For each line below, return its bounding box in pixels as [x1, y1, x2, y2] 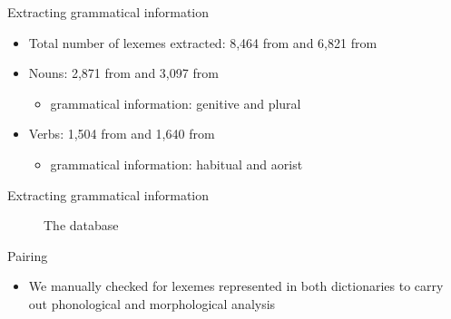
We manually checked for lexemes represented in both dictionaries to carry [28, 276, 444, 295]
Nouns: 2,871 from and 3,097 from [28, 63, 219, 82]
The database [44, 216, 119, 235]
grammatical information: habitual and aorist [50, 154, 303, 173]
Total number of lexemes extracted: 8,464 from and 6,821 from [28, 33, 377, 52]
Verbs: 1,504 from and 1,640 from [28, 124, 215, 143]
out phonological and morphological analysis [28, 294, 276, 313]
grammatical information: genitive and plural [50, 93, 301, 112]
